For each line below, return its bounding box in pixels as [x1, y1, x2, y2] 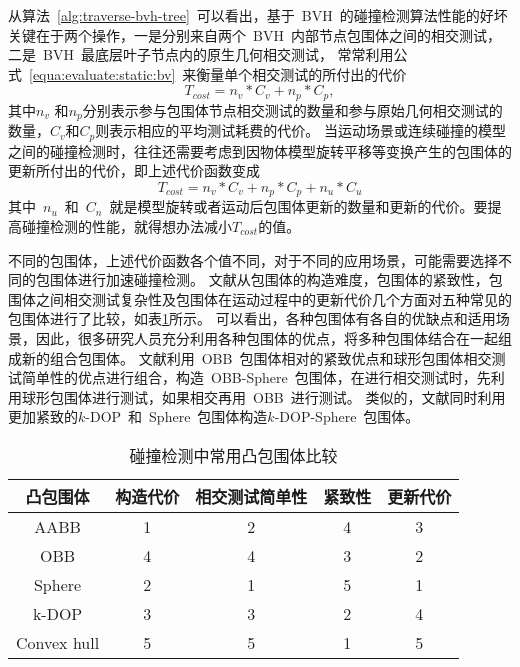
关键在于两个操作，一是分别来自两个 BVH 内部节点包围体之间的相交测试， [8, 24, 501, 45]
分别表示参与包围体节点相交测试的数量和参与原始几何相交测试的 [82, 99, 503, 120]
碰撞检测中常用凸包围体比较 [129, 443, 338, 467]
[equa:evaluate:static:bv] [29, 63, 176, 84]
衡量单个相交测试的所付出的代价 [196, 63, 407, 84]
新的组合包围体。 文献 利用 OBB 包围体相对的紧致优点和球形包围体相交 [21, 347, 492, 368]
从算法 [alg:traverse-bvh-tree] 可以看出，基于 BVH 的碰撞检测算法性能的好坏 [8, 5, 508, 25]
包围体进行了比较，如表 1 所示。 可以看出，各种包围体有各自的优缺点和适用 [8, 308, 496, 329]
